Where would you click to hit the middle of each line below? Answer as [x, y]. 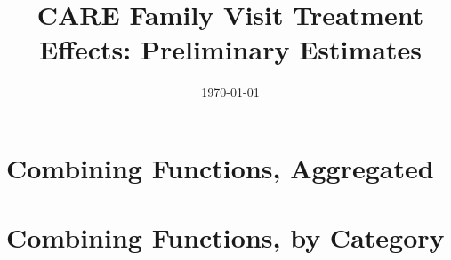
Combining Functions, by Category [225, 237]
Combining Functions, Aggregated [220, 167]
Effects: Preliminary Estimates [230, 49]
